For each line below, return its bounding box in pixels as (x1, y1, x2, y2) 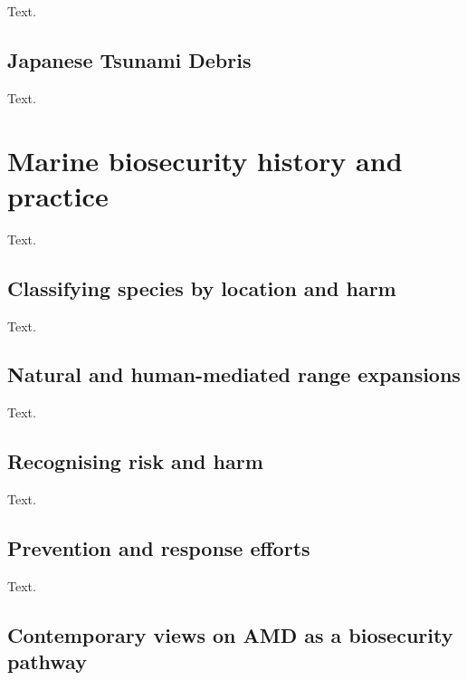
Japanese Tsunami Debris (7, 45, 252, 73)
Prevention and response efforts (7, 534, 310, 562)
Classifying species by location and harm (7, 273, 396, 302)
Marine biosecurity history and (7, 141, 403, 178)
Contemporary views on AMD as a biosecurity (7, 620, 453, 648)
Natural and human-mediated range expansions (7, 360, 461, 388)
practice (7, 177, 109, 214)
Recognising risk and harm (7, 447, 263, 475)
